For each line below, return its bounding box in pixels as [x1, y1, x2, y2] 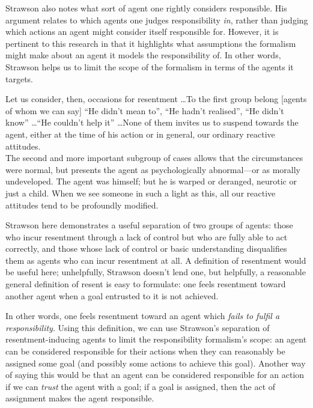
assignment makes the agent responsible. [5, 392, 154, 404]
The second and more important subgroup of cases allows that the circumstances [5, 151, 303, 164]
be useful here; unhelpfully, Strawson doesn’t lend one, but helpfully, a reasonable [5, 266, 306, 278]
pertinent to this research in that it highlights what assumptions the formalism [5, 37, 296, 49]
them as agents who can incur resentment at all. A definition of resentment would [5, 254, 306, 266]
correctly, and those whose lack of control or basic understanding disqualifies [5, 242, 287, 255]
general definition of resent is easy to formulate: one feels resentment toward [5, 278, 286, 290]
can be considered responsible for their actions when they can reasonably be [5, 345, 285, 358]
